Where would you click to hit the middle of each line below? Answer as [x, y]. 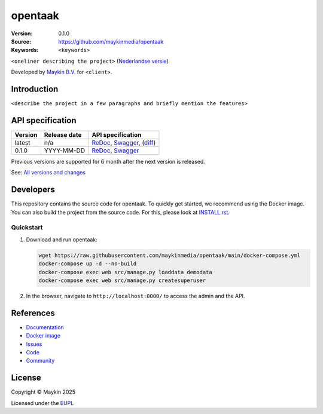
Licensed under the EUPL [42, 403]
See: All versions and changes [48, 173]
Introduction [35, 89]
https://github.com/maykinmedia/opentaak [111, 41]
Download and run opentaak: [62, 240]
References [33, 313]
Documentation [45, 327]
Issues [34, 344]
